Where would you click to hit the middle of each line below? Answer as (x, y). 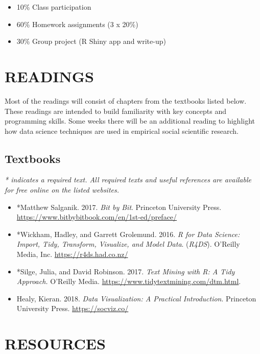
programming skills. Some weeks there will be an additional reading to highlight (130, 121)
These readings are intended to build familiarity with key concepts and (115, 111)
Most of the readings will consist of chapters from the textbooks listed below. (126, 100)
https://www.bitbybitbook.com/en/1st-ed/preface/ (97, 217)
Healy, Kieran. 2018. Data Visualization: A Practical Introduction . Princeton (136, 298)
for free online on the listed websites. (62, 190)
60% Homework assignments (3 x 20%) (77, 24)
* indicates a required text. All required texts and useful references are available (128, 180)
